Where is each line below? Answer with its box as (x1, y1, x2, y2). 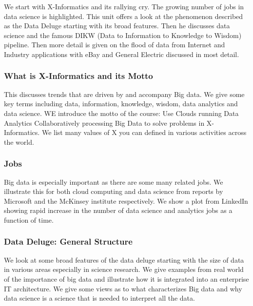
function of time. (4, 214, 54, 225)
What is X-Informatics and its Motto (4, 70, 153, 82)
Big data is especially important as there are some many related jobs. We (4, 176, 223, 187)
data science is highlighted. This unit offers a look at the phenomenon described (4, 11, 243, 21)
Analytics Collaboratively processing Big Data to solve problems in (4, 117, 205, 128)
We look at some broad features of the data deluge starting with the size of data (4, 254, 244, 265)
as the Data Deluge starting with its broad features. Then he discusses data (4, 20, 230, 31)
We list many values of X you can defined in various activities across (41, 127, 247, 137)
